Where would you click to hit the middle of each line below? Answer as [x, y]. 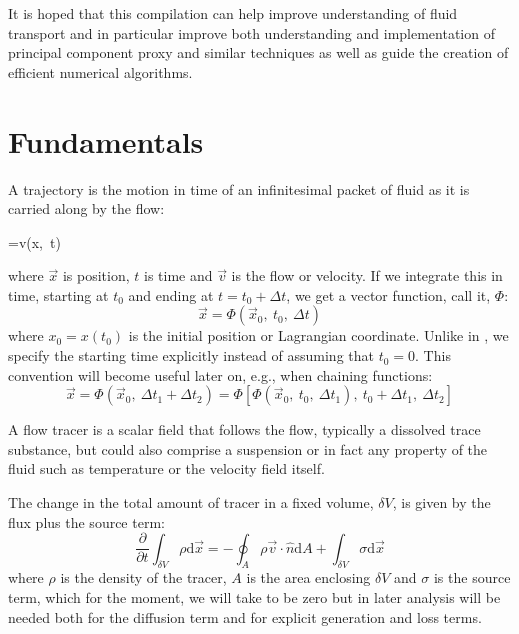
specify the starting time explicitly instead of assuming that [191, 355]
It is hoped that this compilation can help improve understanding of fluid [233, 13]
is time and [178, 275]
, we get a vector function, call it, [388, 294]
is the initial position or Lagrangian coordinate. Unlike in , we [318, 335]
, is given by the [441, 502]
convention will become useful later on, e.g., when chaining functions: [220, 374]
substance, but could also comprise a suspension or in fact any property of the [248, 448]
